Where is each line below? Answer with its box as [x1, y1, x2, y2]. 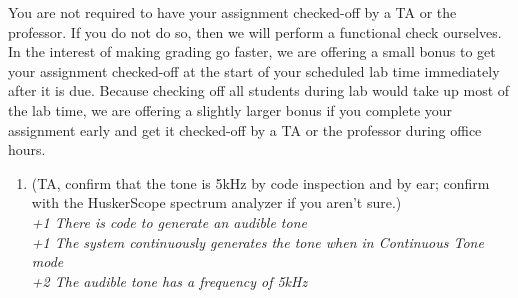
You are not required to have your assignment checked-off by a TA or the [8, 2, 457, 22]
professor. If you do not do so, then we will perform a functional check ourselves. [8, 21, 502, 42]
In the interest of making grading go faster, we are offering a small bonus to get [8, 41, 496, 62]
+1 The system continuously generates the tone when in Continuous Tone [31, 231, 484, 252]
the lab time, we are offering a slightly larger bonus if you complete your [8, 99, 453, 120]
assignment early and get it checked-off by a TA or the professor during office [8, 119, 482, 140]
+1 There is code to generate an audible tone [31, 211, 307, 232]
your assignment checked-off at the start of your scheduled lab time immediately [8, 60, 500, 81]
